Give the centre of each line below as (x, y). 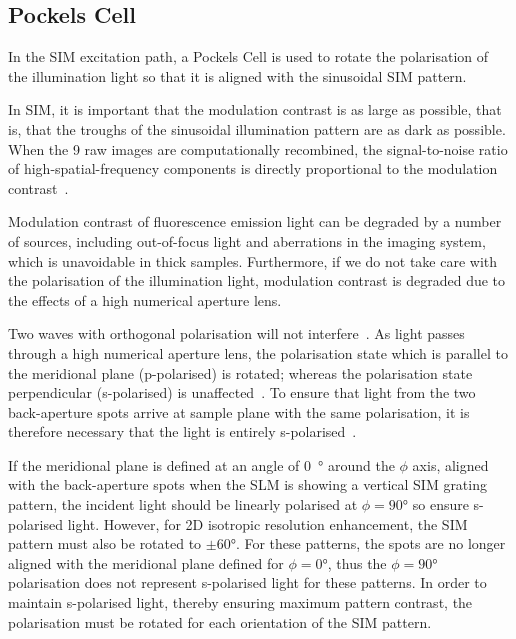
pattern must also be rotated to (105, 543)
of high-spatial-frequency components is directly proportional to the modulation (253, 168)
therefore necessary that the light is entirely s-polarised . (182, 431)
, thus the (357, 562)
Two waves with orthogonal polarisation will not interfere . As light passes (236, 333)
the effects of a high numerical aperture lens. (145, 299)
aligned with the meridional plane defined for (146, 562)
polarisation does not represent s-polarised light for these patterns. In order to (247, 582)
